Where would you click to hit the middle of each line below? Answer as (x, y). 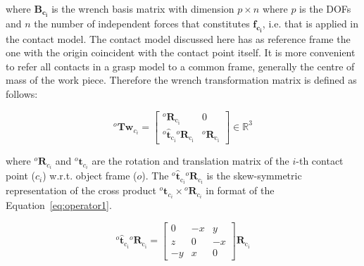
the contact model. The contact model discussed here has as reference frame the (178, 38)
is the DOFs (325, 8)
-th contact (320, 161)
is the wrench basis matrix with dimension (143, 8)
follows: (22, 93)
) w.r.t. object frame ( (90, 176)
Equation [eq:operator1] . (59, 205)
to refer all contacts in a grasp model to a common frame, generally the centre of (180, 66)
